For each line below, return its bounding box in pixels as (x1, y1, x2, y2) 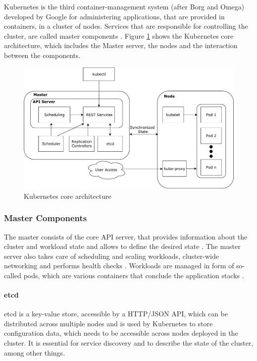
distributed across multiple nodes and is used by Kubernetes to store (4, 318, 213, 328)
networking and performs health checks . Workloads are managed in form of (4, 260, 234, 271)
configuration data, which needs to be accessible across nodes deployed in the (4, 328, 238, 338)
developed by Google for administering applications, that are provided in (4, 11, 225, 21)
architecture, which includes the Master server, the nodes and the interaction (4, 40, 238, 51)
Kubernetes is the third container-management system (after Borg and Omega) (4, 1, 245, 11)
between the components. (4, 50, 81, 60)
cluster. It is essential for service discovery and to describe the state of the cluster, (4, 338, 254, 348)
